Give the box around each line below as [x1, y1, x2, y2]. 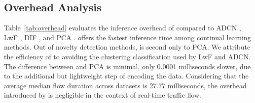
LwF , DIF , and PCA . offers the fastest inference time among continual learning [4, 32, 251, 42]
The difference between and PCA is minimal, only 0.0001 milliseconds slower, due [4, 61, 251, 71]
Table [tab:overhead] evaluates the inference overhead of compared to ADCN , [4, 23, 241, 33]
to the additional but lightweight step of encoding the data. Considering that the [4, 71, 249, 81]
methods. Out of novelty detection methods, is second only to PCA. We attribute [4, 42, 251, 52]
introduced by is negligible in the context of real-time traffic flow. [4, 90, 201, 100]
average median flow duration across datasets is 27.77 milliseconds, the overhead [4, 80, 247, 90]
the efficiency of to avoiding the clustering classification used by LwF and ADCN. [4, 51, 251, 61]
